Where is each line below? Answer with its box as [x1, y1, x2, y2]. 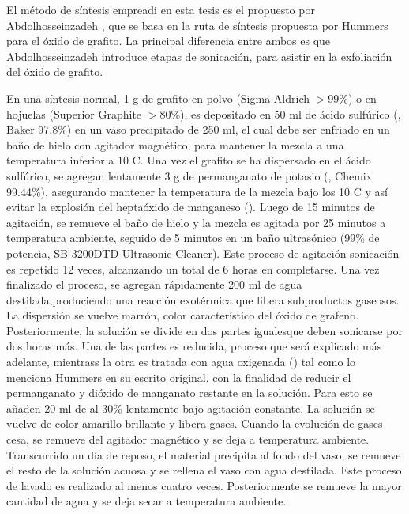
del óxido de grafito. [6, 63, 103, 80]
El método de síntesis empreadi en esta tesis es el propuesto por [6, 2, 315, 17]
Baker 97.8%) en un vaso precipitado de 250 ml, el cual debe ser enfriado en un [6, 121, 390, 138]
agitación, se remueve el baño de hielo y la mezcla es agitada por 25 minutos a [6, 214, 386, 230]
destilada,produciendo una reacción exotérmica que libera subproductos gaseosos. [6, 291, 400, 308]
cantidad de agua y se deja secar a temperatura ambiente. [6, 493, 287, 509]
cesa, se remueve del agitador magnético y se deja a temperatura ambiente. [6, 431, 370, 448]
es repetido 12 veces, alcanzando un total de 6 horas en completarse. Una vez [6, 260, 380, 277]
